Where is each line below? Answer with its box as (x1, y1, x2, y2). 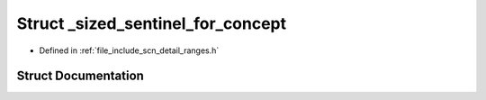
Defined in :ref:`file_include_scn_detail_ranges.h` (39, 45, 220, 56)
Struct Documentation (16, 68, 144, 84)
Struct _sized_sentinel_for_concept (16, 14, 287, 33)
